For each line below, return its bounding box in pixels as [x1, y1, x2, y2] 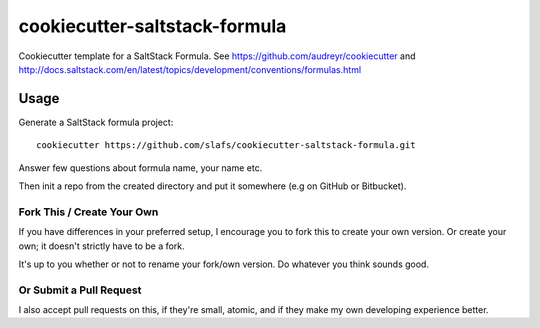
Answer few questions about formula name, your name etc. [18, 161, 263, 174]
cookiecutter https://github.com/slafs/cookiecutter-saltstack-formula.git [36, 140, 416, 151]
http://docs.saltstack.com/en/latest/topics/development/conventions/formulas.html [18, 63, 362, 75]
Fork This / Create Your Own [18, 205, 159, 219]
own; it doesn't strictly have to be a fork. [18, 240, 185, 252]
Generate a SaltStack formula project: [18, 116, 174, 128]
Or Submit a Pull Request [18, 283, 142, 297]
